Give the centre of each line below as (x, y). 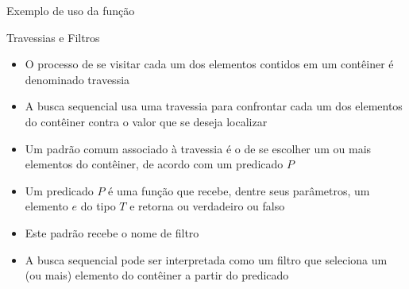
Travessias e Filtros (53, 37)
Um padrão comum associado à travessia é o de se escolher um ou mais (198, 148)
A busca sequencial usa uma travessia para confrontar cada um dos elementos (214, 106)
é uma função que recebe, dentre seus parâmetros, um (239, 190)
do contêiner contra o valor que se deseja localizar (146, 121)
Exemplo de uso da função (71, 10)
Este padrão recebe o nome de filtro (112, 232)
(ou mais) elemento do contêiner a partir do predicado (157, 275)
